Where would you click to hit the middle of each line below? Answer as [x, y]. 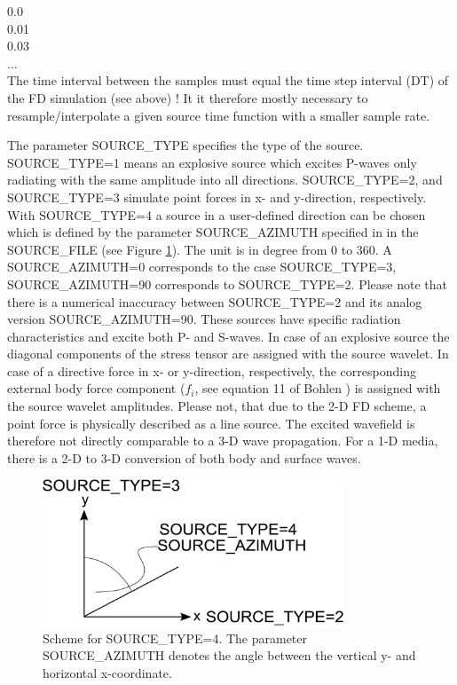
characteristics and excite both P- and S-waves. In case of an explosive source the [228, 336]
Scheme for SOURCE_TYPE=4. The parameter [175, 638]
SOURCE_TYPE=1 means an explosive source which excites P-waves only [212, 162]
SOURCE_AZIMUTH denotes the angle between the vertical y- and [229, 655]
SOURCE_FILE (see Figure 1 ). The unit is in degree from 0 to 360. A [200, 249]
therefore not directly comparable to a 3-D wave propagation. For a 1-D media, [223, 441]
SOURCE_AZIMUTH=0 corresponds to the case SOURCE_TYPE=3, [202, 267]
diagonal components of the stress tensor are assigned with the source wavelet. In [228, 354]
